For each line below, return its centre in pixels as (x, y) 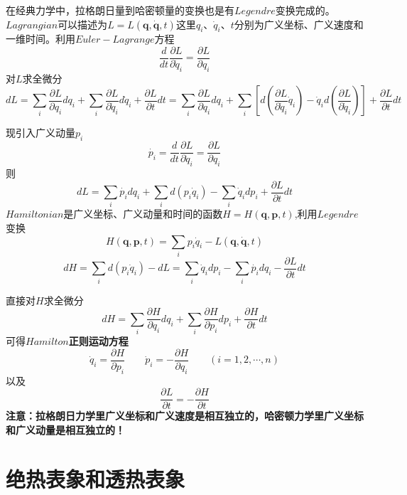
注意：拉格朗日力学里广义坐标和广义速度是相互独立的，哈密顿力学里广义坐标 (185, 416)
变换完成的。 (305, 10)
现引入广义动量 (40, 133)
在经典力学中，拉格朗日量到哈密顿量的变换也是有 (120, 10)
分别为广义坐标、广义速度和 (299, 24)
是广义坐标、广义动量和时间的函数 (143, 214)
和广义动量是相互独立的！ (65, 429)
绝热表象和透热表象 (96, 478)
